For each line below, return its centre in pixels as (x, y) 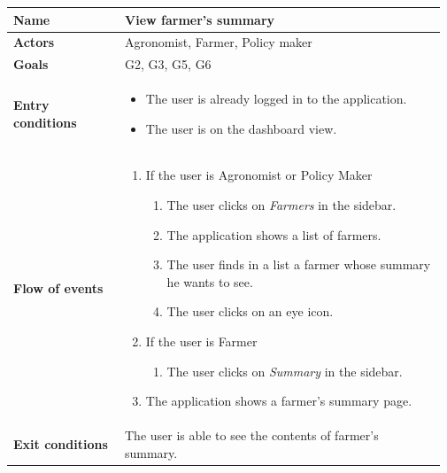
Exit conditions (61, 443)
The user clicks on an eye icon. (250, 311)
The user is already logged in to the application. (276, 99)
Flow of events (58, 287)
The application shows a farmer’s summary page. (279, 401)
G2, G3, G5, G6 (168, 64)
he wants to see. (210, 281)
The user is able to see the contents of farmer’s (252, 435)
